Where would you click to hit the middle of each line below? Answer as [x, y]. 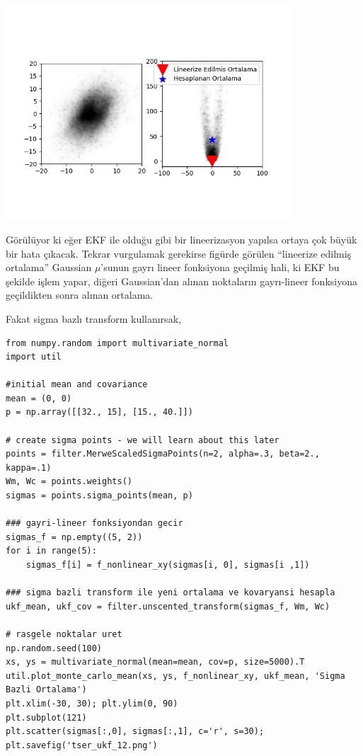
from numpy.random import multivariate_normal [117, 343]
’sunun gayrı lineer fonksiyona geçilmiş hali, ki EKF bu [220, 267]
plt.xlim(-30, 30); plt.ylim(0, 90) [92, 703]
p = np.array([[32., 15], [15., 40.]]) [99, 412]
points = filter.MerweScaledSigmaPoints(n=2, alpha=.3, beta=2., [163, 454]
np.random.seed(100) [54, 648]
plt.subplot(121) [46, 717]
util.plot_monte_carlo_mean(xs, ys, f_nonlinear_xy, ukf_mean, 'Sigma [175, 676]
